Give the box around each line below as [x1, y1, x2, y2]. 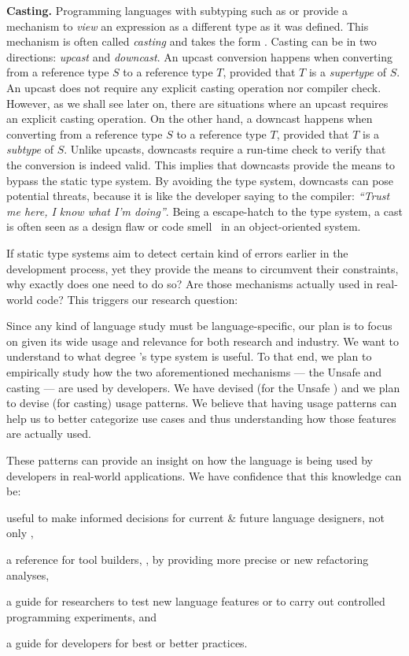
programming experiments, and [6, 608, 157, 624]
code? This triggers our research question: [36, 291, 238, 307]
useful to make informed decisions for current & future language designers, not [6, 509, 385, 525]
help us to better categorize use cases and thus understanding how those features [6, 410, 396, 426]
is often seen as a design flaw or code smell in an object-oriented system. [6, 218, 361, 235]
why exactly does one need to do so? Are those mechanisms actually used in [6, 276, 373, 292]
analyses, [6, 566, 50, 583]
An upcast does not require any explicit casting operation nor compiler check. [6, 79, 381, 95]
